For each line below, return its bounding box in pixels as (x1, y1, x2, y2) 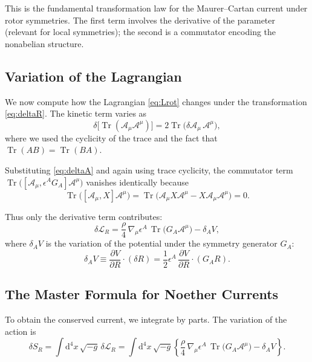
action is (5, 325, 36, 337)
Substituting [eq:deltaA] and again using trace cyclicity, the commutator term (5, 163, 293, 176)
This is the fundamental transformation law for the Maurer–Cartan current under (5, 2, 308, 14)
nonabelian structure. (5, 37, 84, 50)
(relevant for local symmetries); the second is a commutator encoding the (5, 25, 276, 38)
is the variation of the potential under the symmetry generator (45, 237, 278, 250)
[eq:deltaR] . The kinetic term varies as (5, 107, 147, 120)
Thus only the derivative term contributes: (5, 210, 163, 222)
